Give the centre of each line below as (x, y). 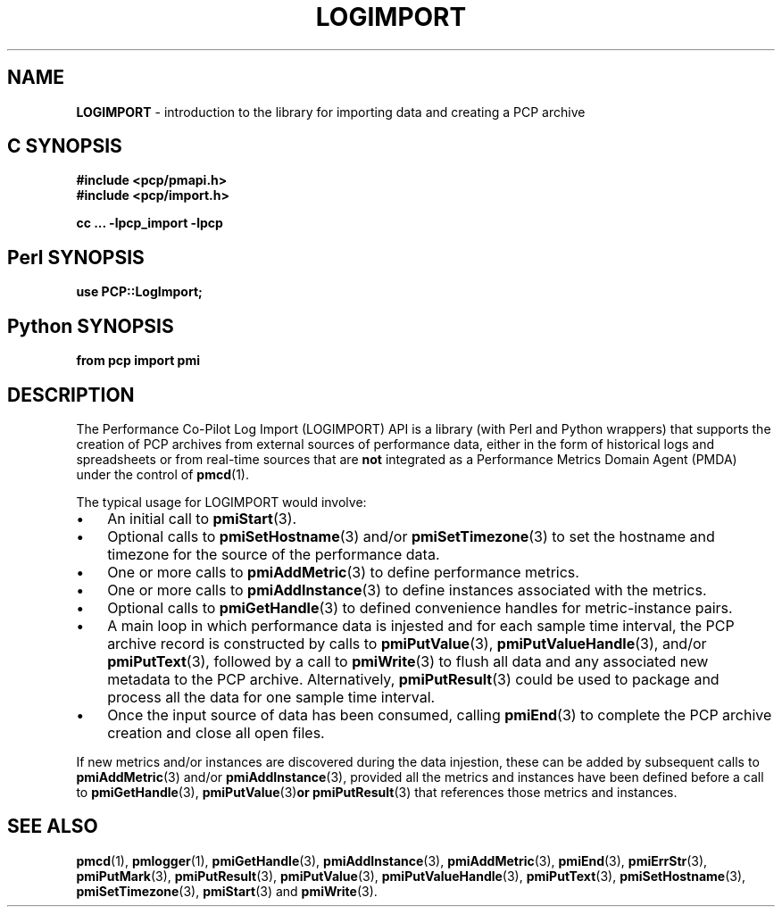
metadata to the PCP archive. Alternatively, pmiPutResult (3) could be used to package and (413, 679)
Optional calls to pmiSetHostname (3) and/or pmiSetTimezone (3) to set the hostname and (411, 536)
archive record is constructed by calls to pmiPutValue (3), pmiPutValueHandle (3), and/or (407, 643)
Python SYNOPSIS (91, 326)
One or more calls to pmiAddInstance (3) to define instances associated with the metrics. (407, 590)
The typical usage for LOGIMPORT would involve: (221, 502)
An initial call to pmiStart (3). (202, 518)
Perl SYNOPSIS (76, 257)
